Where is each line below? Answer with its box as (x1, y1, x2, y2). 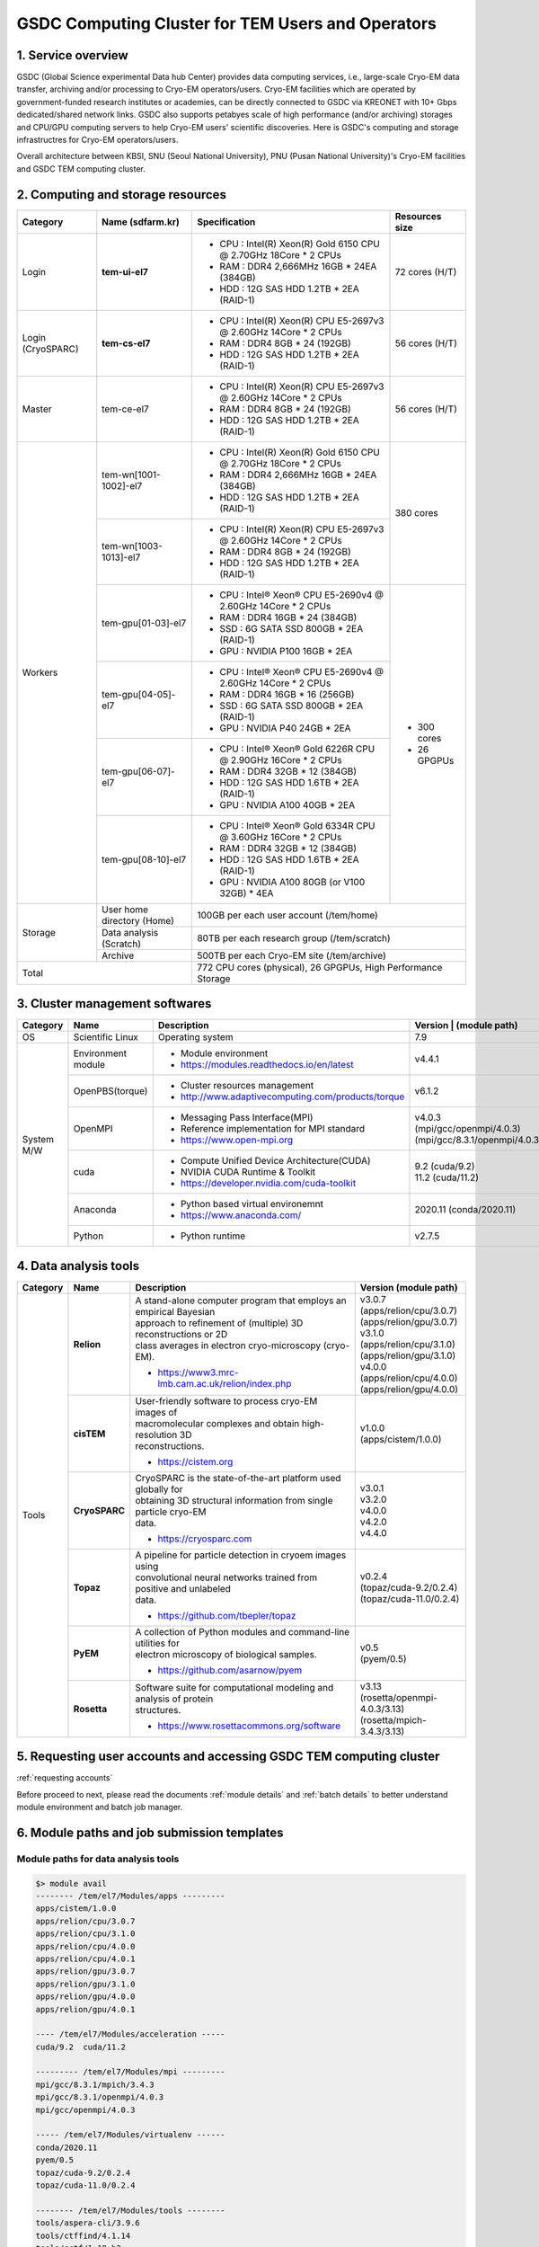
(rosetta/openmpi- (359, 1691, 437, 1703)
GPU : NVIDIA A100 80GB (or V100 (219, 875, 366, 888)
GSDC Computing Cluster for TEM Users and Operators (16, 13, 437, 33)
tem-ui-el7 (102, 265, 148, 278)
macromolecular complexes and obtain (135, 1417, 300, 1429)
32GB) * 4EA (219, 886, 274, 899)
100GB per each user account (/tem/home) (197, 909, 379, 921)
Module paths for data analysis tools (16, 1852, 180, 1865)
